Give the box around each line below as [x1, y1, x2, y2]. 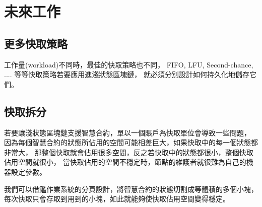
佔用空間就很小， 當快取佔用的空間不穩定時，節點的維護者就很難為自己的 [4, 157, 246, 167]
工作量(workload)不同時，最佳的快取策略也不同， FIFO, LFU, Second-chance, [4, 59, 253, 70]
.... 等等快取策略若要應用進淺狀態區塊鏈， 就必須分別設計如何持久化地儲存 [4, 69, 249, 80]
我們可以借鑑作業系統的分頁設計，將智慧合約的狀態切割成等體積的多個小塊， [4, 183, 258, 194]
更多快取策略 [4, 35, 68, 51]
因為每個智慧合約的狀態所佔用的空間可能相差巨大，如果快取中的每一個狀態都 [4, 137, 258, 148]
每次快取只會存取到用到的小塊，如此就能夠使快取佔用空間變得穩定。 [4, 193, 230, 204]
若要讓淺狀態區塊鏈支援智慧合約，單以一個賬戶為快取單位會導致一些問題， [4, 127, 251, 137]
